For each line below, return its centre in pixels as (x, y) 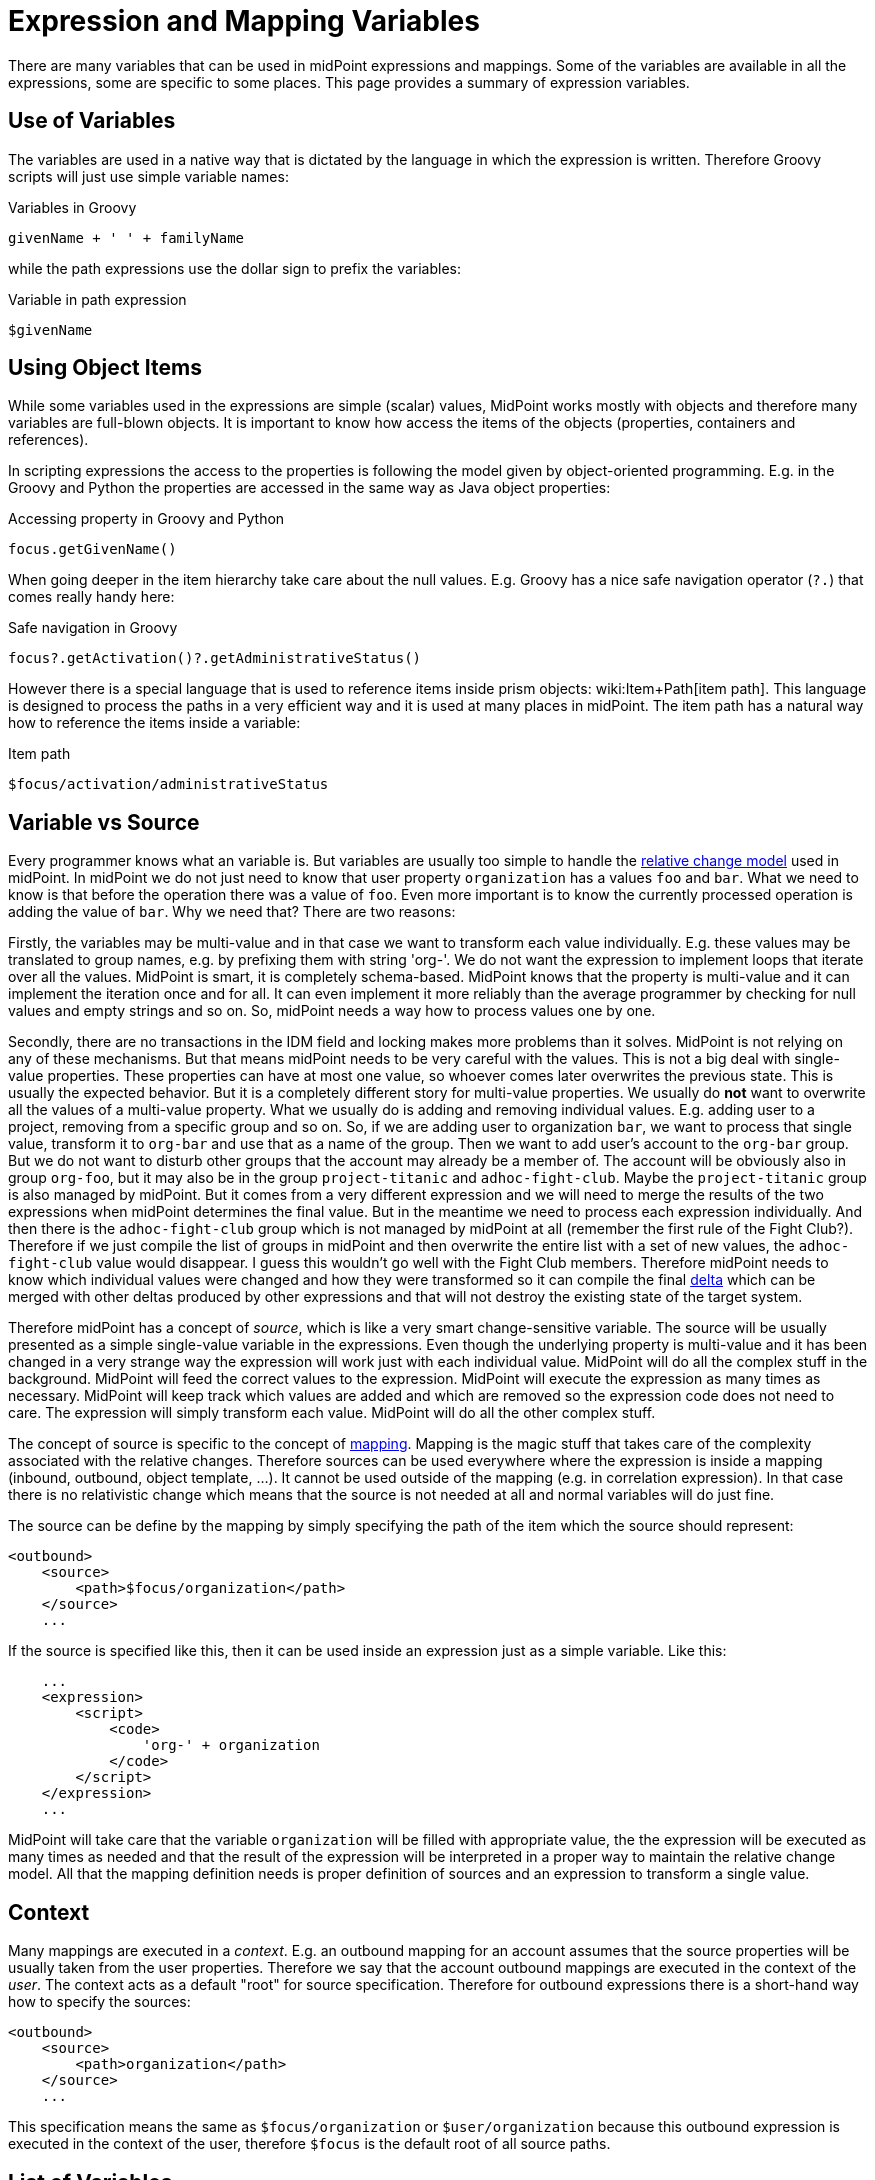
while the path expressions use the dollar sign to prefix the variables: (235, 268)
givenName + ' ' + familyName (126, 237)
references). (48, 440)
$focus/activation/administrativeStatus (168, 784)
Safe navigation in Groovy (93, 628)
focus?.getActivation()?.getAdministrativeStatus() (215, 658)
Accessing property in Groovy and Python (146, 519)
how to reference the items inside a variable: (154, 723)
